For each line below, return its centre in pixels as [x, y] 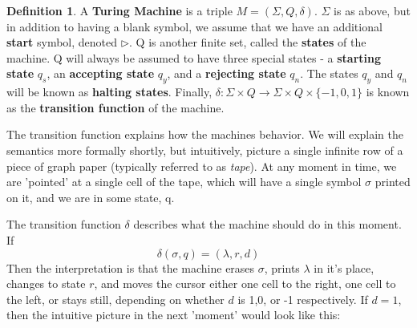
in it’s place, [344, 267]
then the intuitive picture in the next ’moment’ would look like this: [174, 315]
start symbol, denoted [62, 42]
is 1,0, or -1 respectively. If [303, 299]
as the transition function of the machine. [115, 107]
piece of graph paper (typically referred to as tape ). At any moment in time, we [202, 166]
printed [393, 182]
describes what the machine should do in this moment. [267, 224]
